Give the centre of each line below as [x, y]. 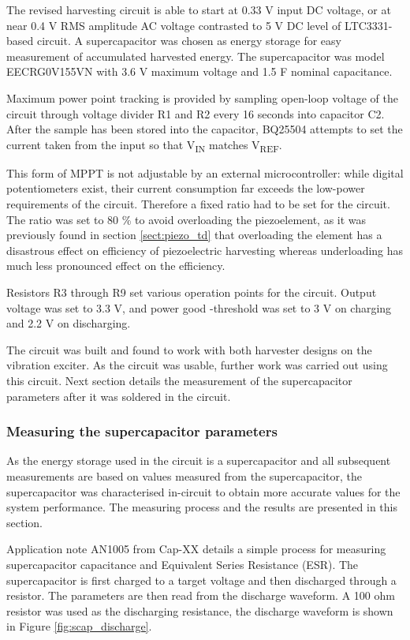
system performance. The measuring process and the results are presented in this [202, 507]
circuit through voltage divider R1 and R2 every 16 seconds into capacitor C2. [196, 113]
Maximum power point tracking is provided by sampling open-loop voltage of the [202, 97]
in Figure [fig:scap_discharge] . [79, 626]
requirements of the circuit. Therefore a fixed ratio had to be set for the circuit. [198, 204]
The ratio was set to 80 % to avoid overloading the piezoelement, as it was [186, 219]
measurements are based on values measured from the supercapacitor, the [184, 476]
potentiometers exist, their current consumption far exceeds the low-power [186, 188]
